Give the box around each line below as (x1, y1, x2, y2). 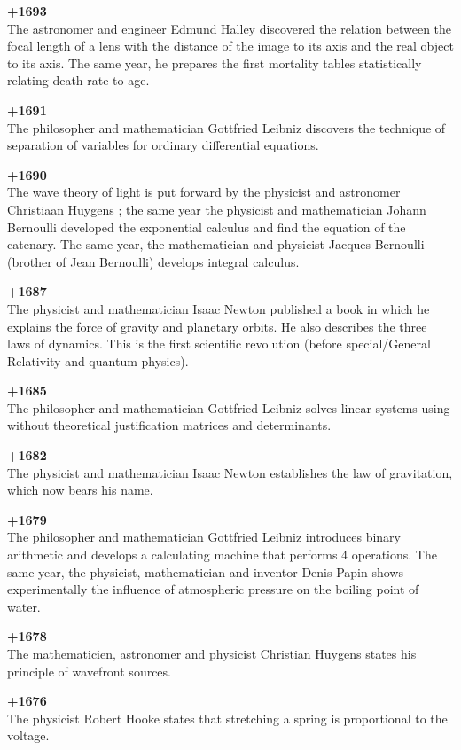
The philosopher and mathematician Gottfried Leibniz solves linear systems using (7, 398, 450, 417)
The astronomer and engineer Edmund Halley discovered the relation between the (7, 19, 452, 37)
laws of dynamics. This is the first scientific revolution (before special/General (7, 334, 431, 353)
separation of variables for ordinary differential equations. (7, 136, 319, 154)
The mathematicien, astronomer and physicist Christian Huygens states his (7, 645, 417, 662)
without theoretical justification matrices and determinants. (7, 416, 332, 434)
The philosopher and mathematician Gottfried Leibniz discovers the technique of (7, 118, 446, 137)
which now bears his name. (7, 480, 153, 499)
